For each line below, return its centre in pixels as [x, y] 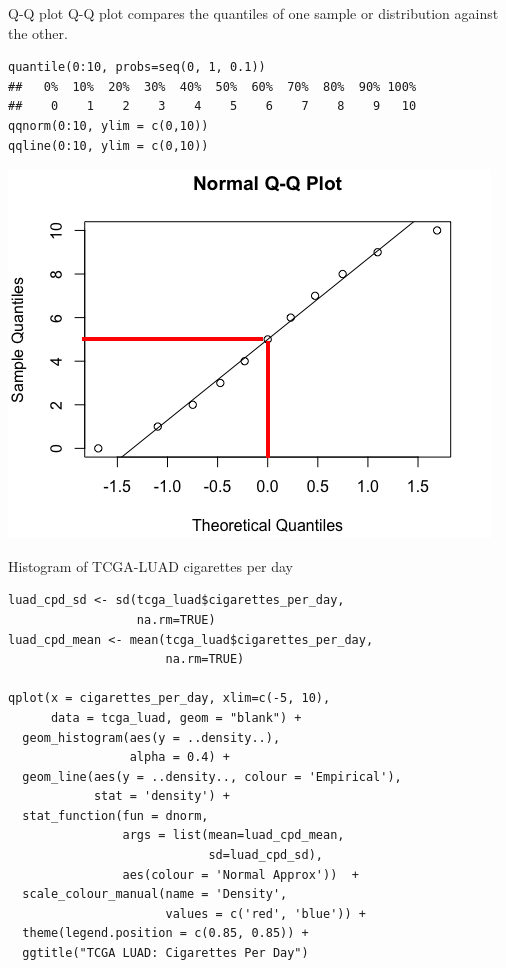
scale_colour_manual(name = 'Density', [155, 894]
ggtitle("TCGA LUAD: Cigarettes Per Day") [165, 953]
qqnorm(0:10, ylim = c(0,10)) [108, 125]
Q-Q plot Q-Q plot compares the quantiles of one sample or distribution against [253, 13]
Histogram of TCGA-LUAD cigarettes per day [151, 565]
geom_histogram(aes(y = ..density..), [151, 737]
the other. [38, 32]
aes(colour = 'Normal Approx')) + [240, 874]
